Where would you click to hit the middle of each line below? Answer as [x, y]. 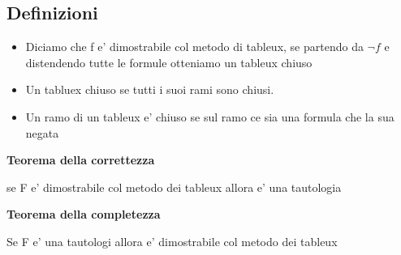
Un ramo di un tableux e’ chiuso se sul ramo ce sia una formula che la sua [210, 116]
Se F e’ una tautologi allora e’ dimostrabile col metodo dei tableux [172, 241]
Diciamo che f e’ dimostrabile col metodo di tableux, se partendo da [194, 47]
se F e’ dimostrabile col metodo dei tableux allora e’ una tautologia [174, 187]
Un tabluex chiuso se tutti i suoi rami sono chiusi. [150, 89]
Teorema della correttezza [81, 160]
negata [42, 132]
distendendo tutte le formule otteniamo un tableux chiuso [169, 62]
